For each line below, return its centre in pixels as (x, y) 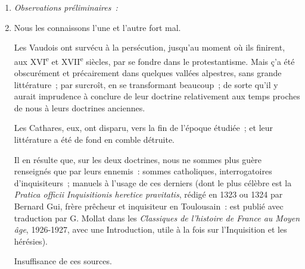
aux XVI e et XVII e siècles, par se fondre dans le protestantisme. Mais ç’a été (154, 60)
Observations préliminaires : (66, 7)
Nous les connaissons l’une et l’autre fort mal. (97, 27)
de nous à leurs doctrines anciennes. (80, 107)
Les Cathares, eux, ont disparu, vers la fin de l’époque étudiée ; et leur (144, 128)
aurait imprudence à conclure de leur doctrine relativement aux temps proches (157, 96)
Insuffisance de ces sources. (63, 261)
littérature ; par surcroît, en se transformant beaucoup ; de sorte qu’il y (146, 84)
